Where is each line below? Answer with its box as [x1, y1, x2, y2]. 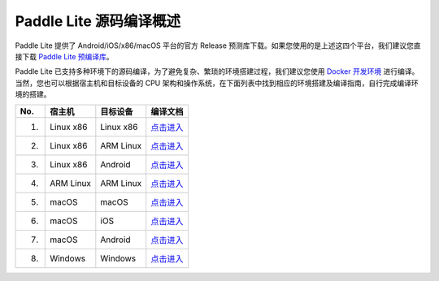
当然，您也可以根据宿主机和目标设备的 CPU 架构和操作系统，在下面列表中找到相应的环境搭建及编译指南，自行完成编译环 [15, 78, 419, 88]
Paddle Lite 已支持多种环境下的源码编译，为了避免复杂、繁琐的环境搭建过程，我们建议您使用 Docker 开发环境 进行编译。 [15, 67, 419, 76]
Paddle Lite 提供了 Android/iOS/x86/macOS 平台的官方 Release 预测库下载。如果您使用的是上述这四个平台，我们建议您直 [15, 41, 422, 50]
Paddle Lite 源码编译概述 [15, 12, 180, 30]
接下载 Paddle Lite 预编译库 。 [15, 51, 114, 61]
